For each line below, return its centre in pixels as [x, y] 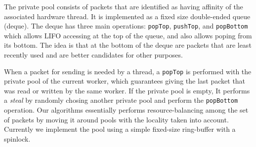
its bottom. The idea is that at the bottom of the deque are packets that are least [128, 45]
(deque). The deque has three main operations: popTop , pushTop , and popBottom [126, 26]
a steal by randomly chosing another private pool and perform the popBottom [121, 100]
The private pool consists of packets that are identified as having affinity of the [124, 6]
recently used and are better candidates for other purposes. [93, 55]
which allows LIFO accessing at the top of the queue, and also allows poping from [128, 35]
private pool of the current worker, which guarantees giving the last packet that [125, 81]
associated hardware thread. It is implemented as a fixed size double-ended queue [127, 16]
